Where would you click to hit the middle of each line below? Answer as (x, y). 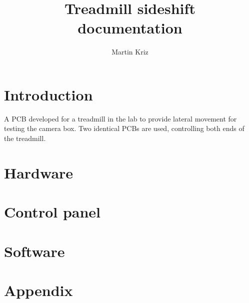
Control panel (52, 212)
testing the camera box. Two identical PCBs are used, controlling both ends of (124, 128)
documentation (130, 28)
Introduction (48, 94)
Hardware (39, 172)
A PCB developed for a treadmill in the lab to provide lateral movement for (120, 118)
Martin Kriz (130, 52)
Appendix (38, 290)
